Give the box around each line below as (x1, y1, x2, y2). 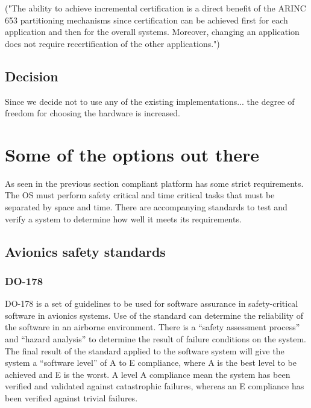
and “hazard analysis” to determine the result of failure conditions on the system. (5, 333, 306, 345)
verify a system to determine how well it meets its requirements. (5, 212, 242, 225)
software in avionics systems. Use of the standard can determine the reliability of (5, 309, 303, 321)
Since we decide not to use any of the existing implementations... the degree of (5, 95, 295, 107)
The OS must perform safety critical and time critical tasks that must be (5, 189, 275, 201)
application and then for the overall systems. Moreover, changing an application (5, 25, 300, 38)
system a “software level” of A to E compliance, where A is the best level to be (5, 356, 297, 369)
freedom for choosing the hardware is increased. (5, 107, 180, 119)
